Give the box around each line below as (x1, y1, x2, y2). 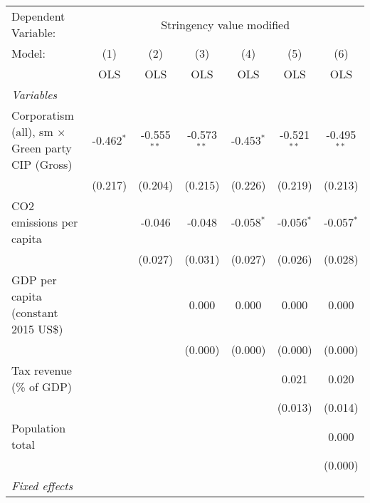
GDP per (11, 271, 57, 288)
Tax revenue (11, 362, 72, 378)
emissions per (11, 214, 78, 230)
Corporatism (11, 107, 74, 123)
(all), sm (11, 123, 53, 140)
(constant (11, 304, 58, 321)
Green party (11, 140, 72, 156)
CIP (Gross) (11, 156, 73, 172)
